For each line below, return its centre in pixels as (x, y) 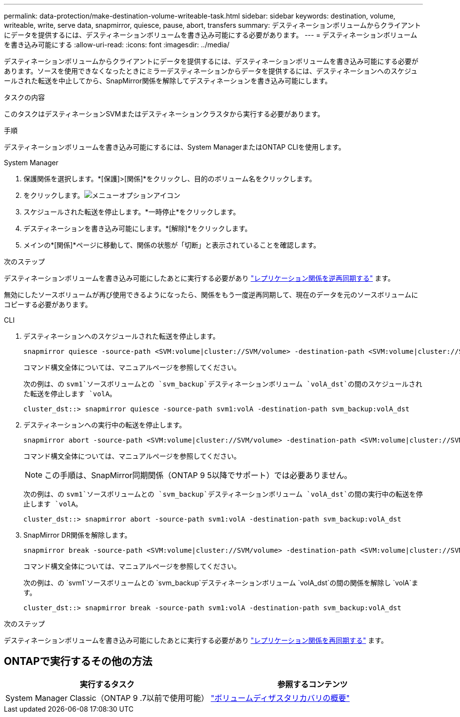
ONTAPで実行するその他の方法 (78, 661)
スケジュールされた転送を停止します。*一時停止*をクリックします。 (132, 212)
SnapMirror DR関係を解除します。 (77, 535)
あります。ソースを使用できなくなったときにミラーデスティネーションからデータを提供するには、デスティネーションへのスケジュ (211, 71)
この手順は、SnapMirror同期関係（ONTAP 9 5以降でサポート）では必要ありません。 (198, 475)
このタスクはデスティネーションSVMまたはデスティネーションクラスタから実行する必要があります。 (164, 114)
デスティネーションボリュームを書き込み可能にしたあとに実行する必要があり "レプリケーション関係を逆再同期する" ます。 (199, 278)
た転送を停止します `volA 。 (70, 394)
